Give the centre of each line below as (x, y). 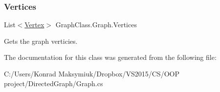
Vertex (34, 25)
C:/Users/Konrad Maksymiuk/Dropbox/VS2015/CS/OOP (92, 74)
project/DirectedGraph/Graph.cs (54, 83)
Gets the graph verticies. (41, 41)
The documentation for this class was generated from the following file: (110, 57)
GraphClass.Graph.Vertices (96, 25)
